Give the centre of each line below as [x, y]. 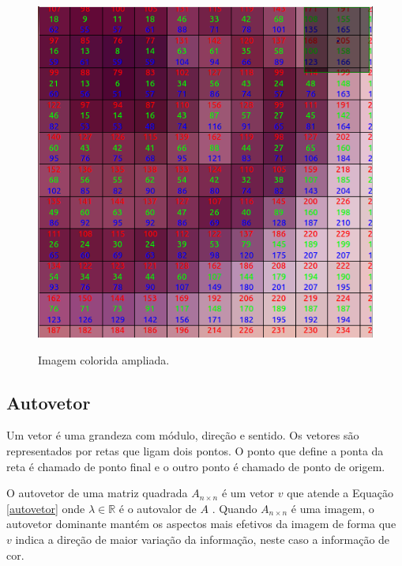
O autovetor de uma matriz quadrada [97, 493]
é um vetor [248, 493]
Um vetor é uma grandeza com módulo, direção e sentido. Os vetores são [183, 435]
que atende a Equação [340, 493]
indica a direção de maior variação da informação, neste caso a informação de [203, 539]
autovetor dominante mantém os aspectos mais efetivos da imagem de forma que [201, 524]
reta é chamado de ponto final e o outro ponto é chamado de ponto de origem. [196, 466]
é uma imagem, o [332, 508]
